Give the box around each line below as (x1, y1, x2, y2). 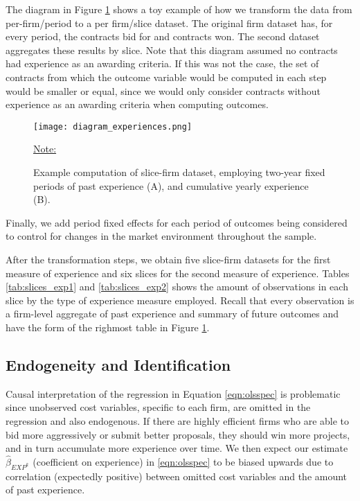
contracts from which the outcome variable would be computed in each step (6, 69, 327, 84)
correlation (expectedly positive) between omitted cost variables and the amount (6, 468, 348, 483)
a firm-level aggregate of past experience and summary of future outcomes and (6, 306, 339, 321)
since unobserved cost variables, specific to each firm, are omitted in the (6, 400, 311, 414)
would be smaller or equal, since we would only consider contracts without (6, 83, 321, 98)
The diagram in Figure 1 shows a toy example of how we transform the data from (6, 2, 352, 16)
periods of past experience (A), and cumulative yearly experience (33, 178, 309, 193)
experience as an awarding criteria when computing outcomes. (6, 97, 269, 112)
